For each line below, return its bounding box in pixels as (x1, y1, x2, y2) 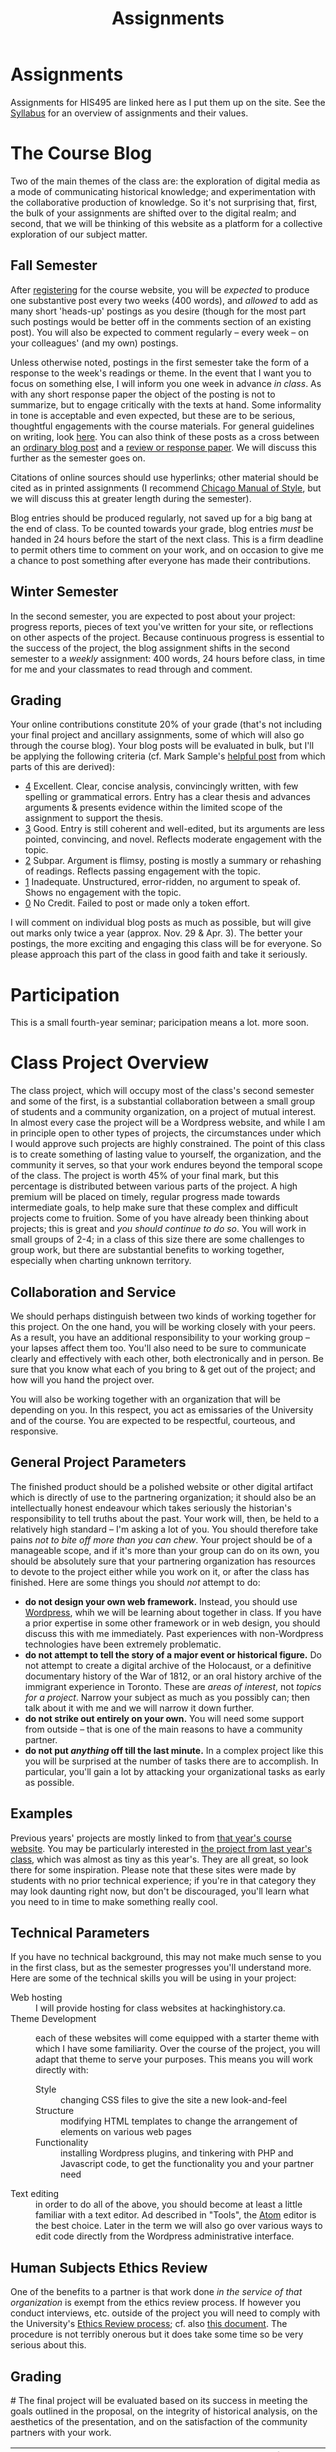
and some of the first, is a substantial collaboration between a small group (10, 1095, 315, 1107)
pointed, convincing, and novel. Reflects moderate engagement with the (24, 833, 322, 846)
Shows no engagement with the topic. (24, 887, 182, 899)
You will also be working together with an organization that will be (10, 1393, 281, 1405)
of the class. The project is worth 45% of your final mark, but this (10, 1170, 279, 1182)
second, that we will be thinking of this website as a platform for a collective (10, 217, 323, 229)
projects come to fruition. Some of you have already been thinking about (10, 1212, 309, 1224)
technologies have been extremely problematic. (24, 1638, 222, 1650)
